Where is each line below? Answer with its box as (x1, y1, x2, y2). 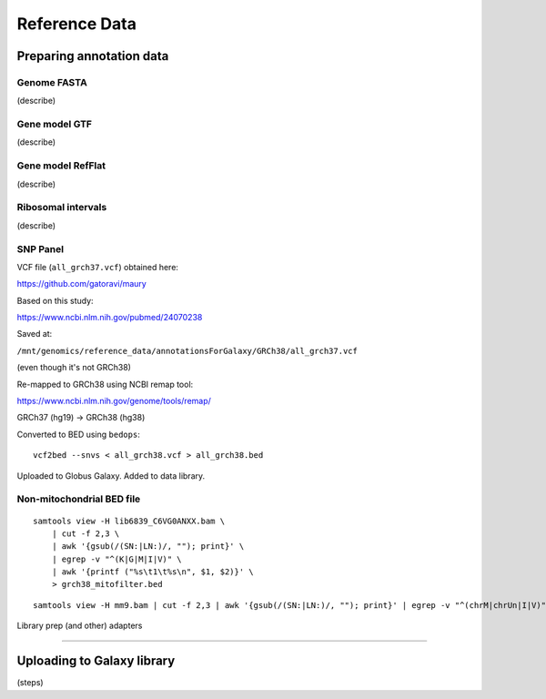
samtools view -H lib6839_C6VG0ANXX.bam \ (33, 515, 226, 526)
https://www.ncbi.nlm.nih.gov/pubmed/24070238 (16, 312, 203, 323)
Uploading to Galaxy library (16, 653, 176, 669)
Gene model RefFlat (16, 159, 106, 172)
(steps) (16, 677, 45, 688)
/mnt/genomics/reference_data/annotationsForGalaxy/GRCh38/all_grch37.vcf (16, 346, 359, 356)
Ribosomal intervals (16, 201, 107, 214)
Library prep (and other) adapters (16, 620, 143, 632)
